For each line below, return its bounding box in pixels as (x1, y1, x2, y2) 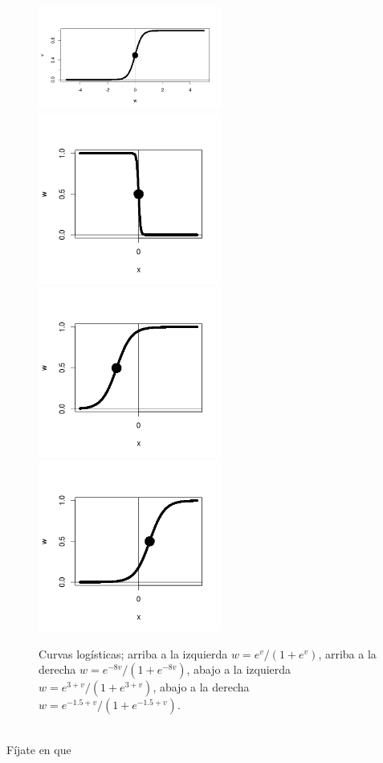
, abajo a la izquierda (186, 661, 291, 678)
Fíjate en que (6, 740, 71, 757)
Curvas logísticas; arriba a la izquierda (39, 645, 228, 662)
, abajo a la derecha (153, 679, 250, 695)
